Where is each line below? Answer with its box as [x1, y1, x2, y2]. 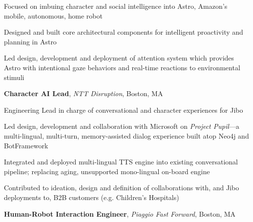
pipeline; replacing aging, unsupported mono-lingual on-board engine [4, 166, 210, 176]
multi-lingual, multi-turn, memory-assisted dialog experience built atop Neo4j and [4, 130, 249, 141]
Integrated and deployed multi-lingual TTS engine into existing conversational [4, 157, 238, 167]
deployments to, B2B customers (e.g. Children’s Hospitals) [4, 192, 179, 202]
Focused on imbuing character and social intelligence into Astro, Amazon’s [4, 1, 228, 11]
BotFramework [4, 140, 48, 150]
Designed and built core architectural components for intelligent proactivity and [4, 27, 243, 37]
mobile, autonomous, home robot [4, 10, 103, 20]
